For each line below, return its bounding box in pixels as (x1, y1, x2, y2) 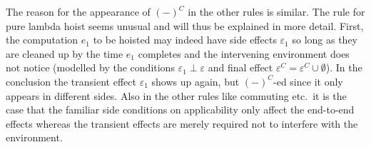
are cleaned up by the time (6, 46, 123, 61)
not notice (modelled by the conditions (6, 60, 175, 75)
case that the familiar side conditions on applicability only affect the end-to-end (6, 102, 355, 117)
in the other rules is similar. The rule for (188, 4, 365, 19)
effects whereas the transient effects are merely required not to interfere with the (6, 116, 358, 131)
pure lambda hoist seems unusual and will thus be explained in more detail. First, (6, 18, 364, 33)
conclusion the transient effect (6, 73, 136, 88)
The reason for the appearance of (6, 4, 151, 19)
